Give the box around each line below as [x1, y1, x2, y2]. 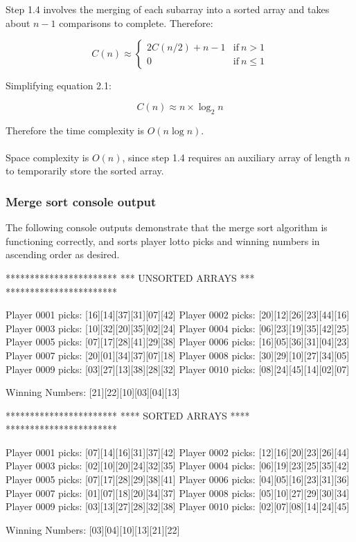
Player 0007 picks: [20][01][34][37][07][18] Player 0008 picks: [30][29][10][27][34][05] [6, 347, 350, 362]
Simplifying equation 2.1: [6, 78, 112, 93]
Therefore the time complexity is [6, 123, 145, 137]
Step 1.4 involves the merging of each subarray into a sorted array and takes [6, 2, 330, 16]
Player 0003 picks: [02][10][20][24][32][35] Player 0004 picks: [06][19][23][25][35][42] [6, 458, 350, 473]
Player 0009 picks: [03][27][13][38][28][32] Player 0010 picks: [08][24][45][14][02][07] [6, 361, 350, 376]
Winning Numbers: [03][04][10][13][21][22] [6, 522, 180, 536]
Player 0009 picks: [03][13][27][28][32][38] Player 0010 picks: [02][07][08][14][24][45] [6, 499, 350, 514]
